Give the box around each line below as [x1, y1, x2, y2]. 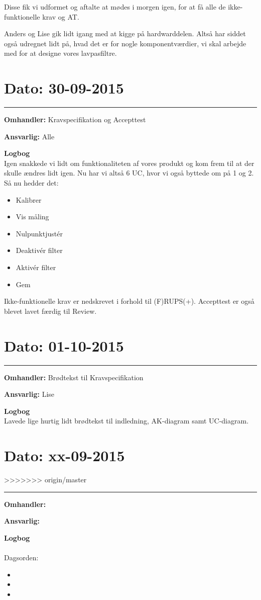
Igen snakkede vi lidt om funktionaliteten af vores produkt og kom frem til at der [4, 157, 254, 168]
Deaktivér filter [16, 245, 63, 255]
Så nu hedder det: [4, 178, 59, 188]
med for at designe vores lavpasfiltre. [4, 48, 117, 58]
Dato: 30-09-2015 [4, 77, 124, 98]
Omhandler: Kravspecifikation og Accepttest [4, 114, 146, 125]
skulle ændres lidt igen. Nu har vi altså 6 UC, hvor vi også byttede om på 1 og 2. [4, 167, 254, 178]
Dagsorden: [4, 552, 39, 562]
